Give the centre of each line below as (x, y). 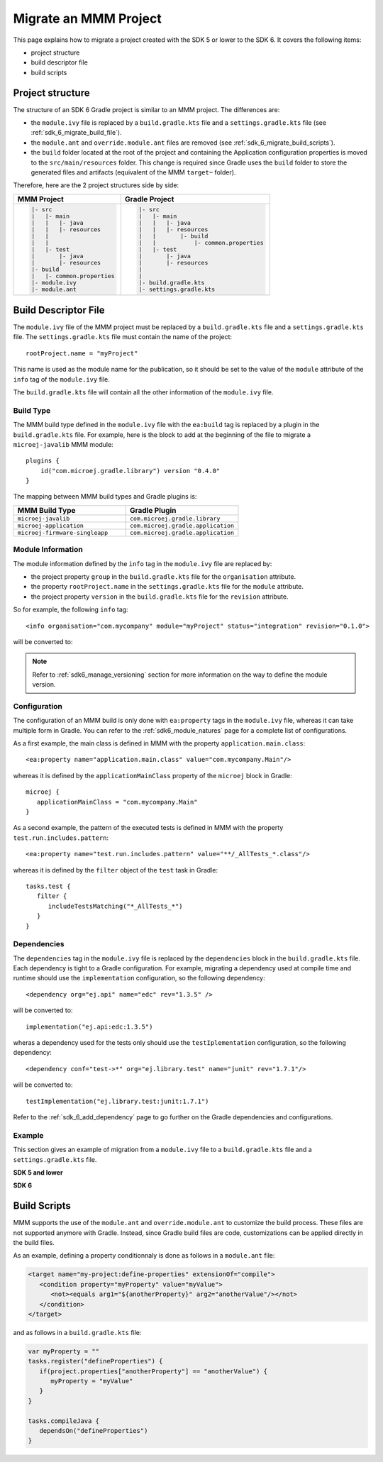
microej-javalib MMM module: (63, 444)
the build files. (34, 1242)
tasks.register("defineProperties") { (95, 1361)
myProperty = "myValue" (92, 1381)
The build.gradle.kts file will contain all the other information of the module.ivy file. (143, 392)
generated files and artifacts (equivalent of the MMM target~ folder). (133, 172)
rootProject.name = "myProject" (82, 353)
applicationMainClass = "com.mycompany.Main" (117, 802)
